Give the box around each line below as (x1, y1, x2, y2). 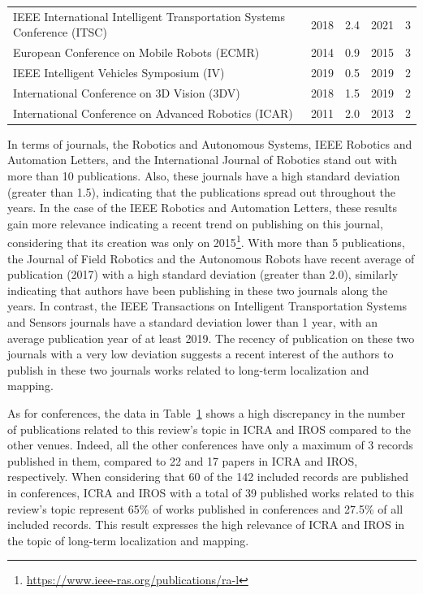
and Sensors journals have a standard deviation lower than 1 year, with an (7, 314, 378, 330)
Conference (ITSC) (13, 24, 107, 41)
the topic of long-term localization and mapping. (7, 531, 249, 548)
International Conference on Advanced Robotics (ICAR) (13, 104, 293, 121)
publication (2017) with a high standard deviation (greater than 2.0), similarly (7, 266, 399, 283)
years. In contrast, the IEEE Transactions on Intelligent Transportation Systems (7, 297, 408, 314)
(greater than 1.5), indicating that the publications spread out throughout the (7, 183, 395, 200)
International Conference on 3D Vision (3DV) (13, 84, 240, 101)
